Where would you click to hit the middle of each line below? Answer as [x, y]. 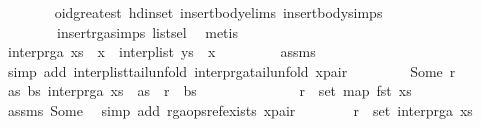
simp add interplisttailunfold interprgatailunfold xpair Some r [231, 70]
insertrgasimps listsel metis [147, 31]
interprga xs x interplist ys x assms [161, 51]
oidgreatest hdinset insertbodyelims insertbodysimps [218, 12]
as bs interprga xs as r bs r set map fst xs [209, 90]
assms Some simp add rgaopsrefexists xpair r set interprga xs [240, 109]
